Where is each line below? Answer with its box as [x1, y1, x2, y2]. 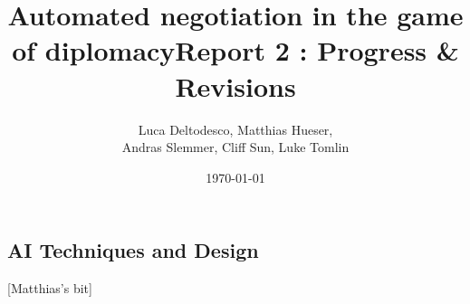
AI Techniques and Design [7, 236, 259, 264]
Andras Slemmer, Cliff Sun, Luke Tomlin [121, 138, 350, 157]
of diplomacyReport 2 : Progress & [12, 32, 459, 69]
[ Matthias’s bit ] [7, 279, 92, 298]
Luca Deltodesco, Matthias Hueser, [138, 119, 333, 138]
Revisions [175, 67, 296, 104]
